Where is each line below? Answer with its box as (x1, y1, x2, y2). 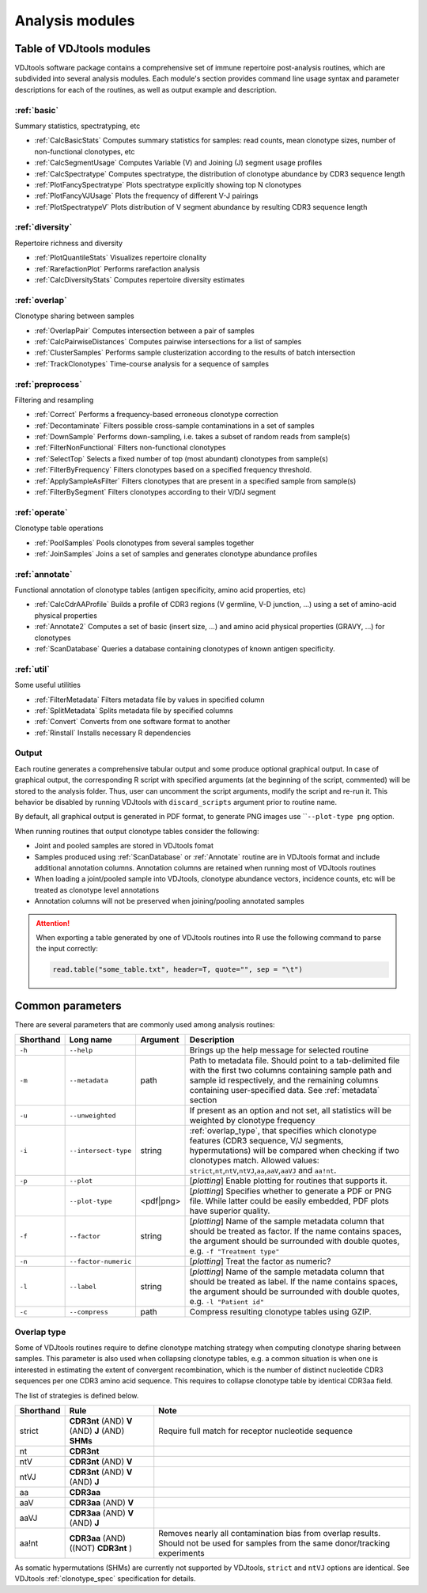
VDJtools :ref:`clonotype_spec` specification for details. (14, 1574, 197, 1584)
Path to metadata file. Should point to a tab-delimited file (189, 1055, 400, 1066)
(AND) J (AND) (69, 1425, 125, 1436)
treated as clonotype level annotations (34, 885, 160, 894)
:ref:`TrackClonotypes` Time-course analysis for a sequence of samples (34, 358, 269, 368)
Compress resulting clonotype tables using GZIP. (189, 1307, 372, 1318)
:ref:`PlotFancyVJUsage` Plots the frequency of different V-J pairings (34, 191, 259, 201)
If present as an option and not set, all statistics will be (189, 1105, 391, 1116)
